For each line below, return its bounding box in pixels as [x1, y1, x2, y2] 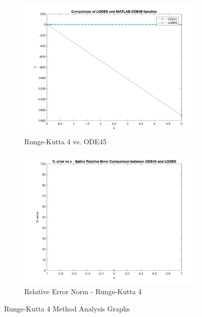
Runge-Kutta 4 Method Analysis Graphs [4, 303, 130, 313]
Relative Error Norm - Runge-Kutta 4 [24, 286, 142, 297]
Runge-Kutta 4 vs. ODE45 [24, 136, 107, 147]
